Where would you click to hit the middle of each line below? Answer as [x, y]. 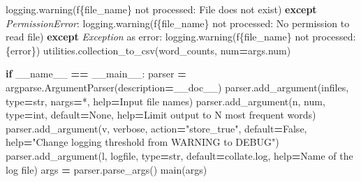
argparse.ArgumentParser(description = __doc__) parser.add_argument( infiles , [177, 87]
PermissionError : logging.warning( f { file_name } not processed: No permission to [178, 23]
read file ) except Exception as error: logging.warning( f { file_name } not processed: [181, 37]
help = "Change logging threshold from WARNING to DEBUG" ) [142, 142]
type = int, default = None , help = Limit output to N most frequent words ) [161, 115]
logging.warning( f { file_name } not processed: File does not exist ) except [161, 9]
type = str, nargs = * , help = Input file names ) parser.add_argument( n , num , [165, 101]
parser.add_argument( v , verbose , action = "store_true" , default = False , [156, 128]
